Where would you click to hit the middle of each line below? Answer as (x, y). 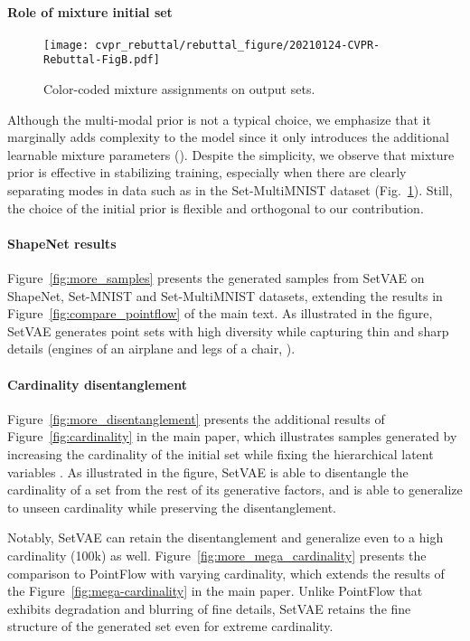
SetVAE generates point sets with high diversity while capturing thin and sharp (228, 330)
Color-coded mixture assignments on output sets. (179, 89)
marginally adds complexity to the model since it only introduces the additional (228, 137)
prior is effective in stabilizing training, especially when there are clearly (207, 172)
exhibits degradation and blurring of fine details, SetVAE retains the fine (209, 608)
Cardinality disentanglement (97, 384)
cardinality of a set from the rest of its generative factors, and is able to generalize (235, 490)
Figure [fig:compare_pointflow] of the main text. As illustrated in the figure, (220, 313)
